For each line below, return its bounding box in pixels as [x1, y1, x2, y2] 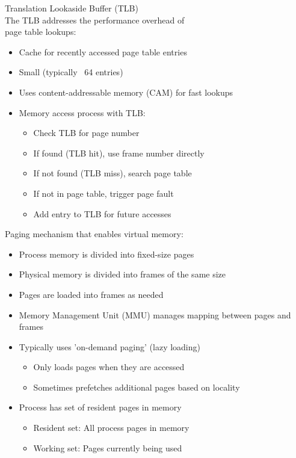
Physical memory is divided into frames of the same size [19, 268, 226, 280]
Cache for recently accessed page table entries [19, 45, 187, 58]
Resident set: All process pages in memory [33, 421, 190, 434]
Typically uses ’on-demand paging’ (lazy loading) [19, 340, 200, 353]
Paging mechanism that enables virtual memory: [5, 227, 183, 240]
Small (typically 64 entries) [19, 66, 123, 78]
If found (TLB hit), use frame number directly [33, 146, 205, 159]
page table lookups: [5, 25, 76, 38]
